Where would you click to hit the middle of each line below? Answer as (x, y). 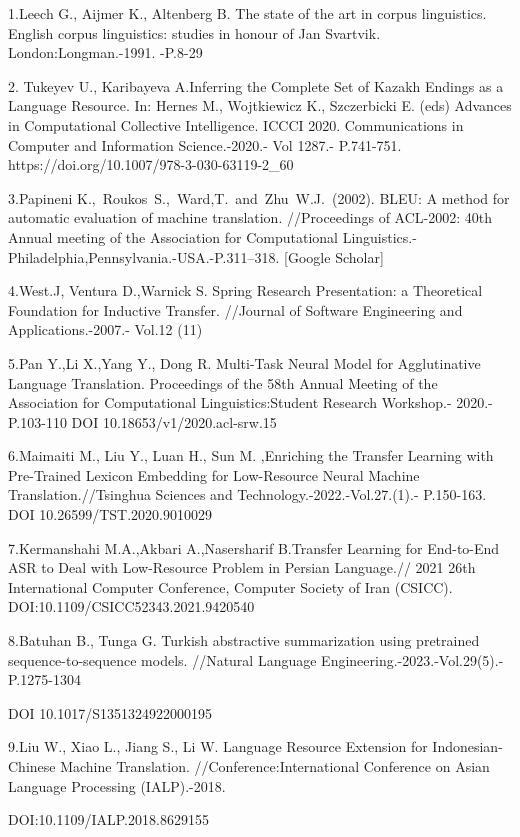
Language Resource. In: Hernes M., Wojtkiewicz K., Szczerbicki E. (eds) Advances (260, 105)
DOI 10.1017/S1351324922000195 (110, 712)
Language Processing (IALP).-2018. (117, 785)
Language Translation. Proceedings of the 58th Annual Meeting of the (223, 382)
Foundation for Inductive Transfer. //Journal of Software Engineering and (235, 309)
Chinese (32, 766)
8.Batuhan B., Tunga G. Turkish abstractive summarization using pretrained (244, 640)
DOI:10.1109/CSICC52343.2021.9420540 (131, 606)
